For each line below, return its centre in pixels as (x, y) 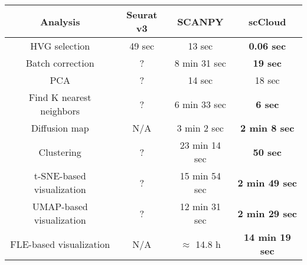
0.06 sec (267, 46)
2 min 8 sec (267, 128)
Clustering (60, 152)
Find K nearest (60, 97)
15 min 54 (200, 176)
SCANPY (200, 21)
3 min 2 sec (200, 128)
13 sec (200, 46)
